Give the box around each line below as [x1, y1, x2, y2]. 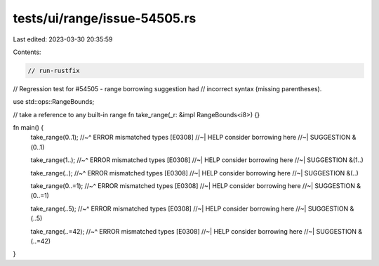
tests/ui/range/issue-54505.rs [13, 11, 197, 26]
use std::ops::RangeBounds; [13, 98, 95, 106]
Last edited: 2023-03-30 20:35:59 [13, 35, 113, 44]
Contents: [13, 48, 41, 56]
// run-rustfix [27, 67, 80, 74]
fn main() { [13, 124, 44, 132]
